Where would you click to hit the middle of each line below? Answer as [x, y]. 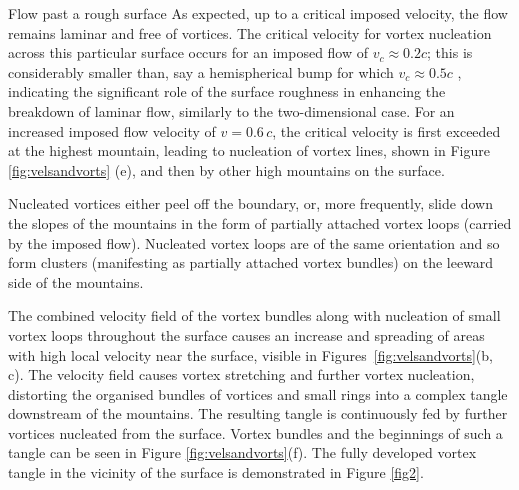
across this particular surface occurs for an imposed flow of [188, 52]
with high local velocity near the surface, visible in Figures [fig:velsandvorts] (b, [250, 354]
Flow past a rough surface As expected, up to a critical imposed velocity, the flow [258, 13]
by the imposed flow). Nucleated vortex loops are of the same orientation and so [254, 242]
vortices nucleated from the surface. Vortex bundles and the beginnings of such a [255, 432]
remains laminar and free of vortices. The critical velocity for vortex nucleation [250, 32]
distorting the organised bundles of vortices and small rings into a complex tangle [258, 393]
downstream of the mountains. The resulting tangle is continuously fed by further [258, 413]
